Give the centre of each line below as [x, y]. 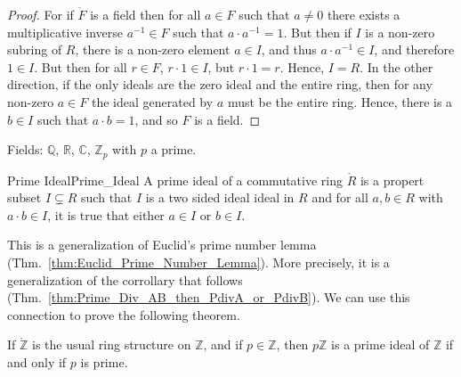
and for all [340, 197]
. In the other [396, 66]
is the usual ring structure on [112, 344]
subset [24, 197]
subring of [35, 49]
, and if [223, 344]
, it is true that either [106, 214]
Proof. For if [40, 14]
